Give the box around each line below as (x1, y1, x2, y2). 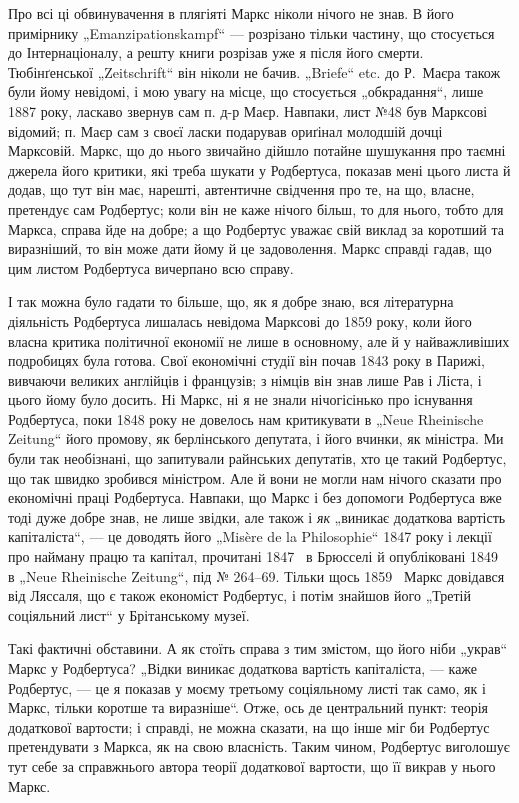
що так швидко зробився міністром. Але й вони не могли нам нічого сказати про (8, 467, 502, 488)
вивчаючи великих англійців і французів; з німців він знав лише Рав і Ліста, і (8, 369, 482, 390)
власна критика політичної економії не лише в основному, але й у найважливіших (8, 330, 510, 351)
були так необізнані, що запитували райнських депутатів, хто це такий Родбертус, (8, 448, 507, 469)
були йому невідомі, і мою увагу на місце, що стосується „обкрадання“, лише (8, 81, 484, 102)
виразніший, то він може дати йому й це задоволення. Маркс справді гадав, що (8, 238, 492, 259)
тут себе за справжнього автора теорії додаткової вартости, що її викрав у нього (8, 755, 496, 776)
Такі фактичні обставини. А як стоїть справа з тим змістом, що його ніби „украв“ (8, 638, 508, 659)
